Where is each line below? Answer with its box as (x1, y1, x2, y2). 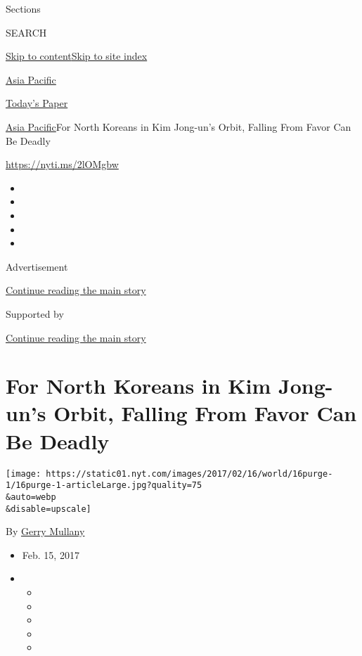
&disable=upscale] (6, 503, 91, 514)
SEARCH (6, 25, 47, 39)
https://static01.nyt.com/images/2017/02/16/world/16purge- (46, 468, 333, 479)
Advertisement (6, 259, 68, 274)
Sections (6, 1, 41, 15)
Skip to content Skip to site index (6, 49, 148, 63)
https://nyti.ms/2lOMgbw (6, 157, 119, 172)
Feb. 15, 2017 (22, 547, 79, 562)
